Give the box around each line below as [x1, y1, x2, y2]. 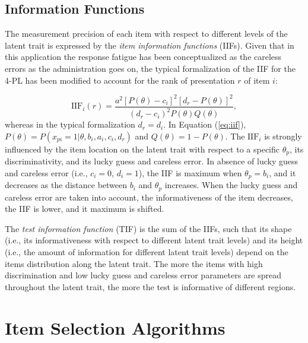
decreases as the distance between [5, 179, 128, 191]
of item [244, 74, 270, 86]
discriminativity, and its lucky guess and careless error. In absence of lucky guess [5, 155, 298, 167]
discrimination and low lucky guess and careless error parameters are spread [5, 269, 281, 281]
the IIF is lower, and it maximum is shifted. [5, 202, 164, 215]
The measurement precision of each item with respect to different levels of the [5, 27, 288, 40]
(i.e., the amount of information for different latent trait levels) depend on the [5, 246, 288, 258]
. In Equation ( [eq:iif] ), [163, 118, 246, 131]
